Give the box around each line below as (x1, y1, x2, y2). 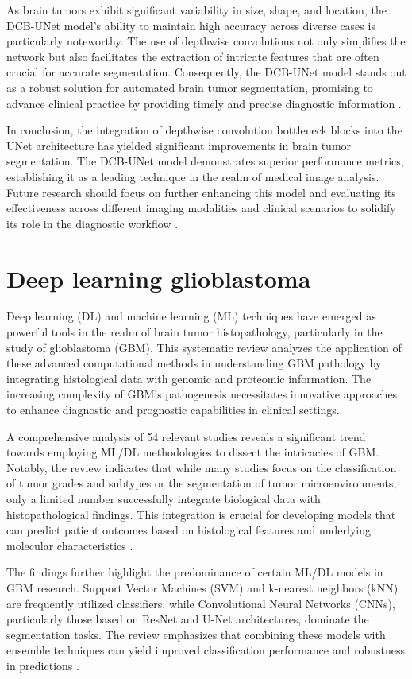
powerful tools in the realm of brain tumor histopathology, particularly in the (6, 324, 383, 340)
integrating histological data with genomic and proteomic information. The (6, 370, 372, 386)
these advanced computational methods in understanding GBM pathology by (6, 355, 382, 371)
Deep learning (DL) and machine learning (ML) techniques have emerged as (6, 308, 376, 324)
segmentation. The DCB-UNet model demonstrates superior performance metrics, (6, 153, 404, 169)
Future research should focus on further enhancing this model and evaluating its (6, 184, 396, 200)
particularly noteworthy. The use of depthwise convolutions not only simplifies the (6, 33, 406, 49)
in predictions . (6, 657, 79, 673)
